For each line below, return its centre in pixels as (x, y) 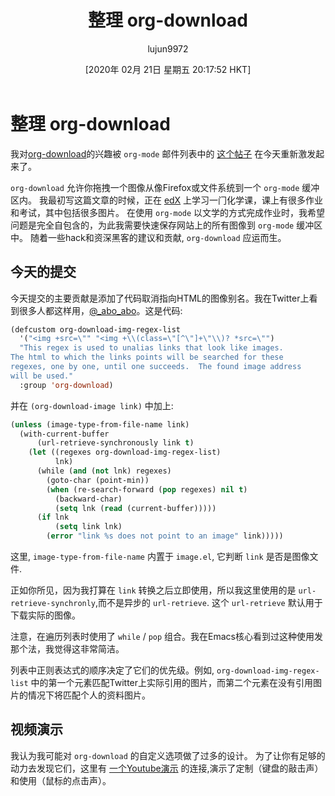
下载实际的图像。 (45, 615)
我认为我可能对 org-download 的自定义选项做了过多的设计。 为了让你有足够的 (168, 755)
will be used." (42, 376)
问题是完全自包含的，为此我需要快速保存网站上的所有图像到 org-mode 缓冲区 (166, 225)
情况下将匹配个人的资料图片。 (89, 695)
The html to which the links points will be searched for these (147, 357)
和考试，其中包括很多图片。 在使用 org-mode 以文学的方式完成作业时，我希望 (168, 212)
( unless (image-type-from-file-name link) (100, 424)
